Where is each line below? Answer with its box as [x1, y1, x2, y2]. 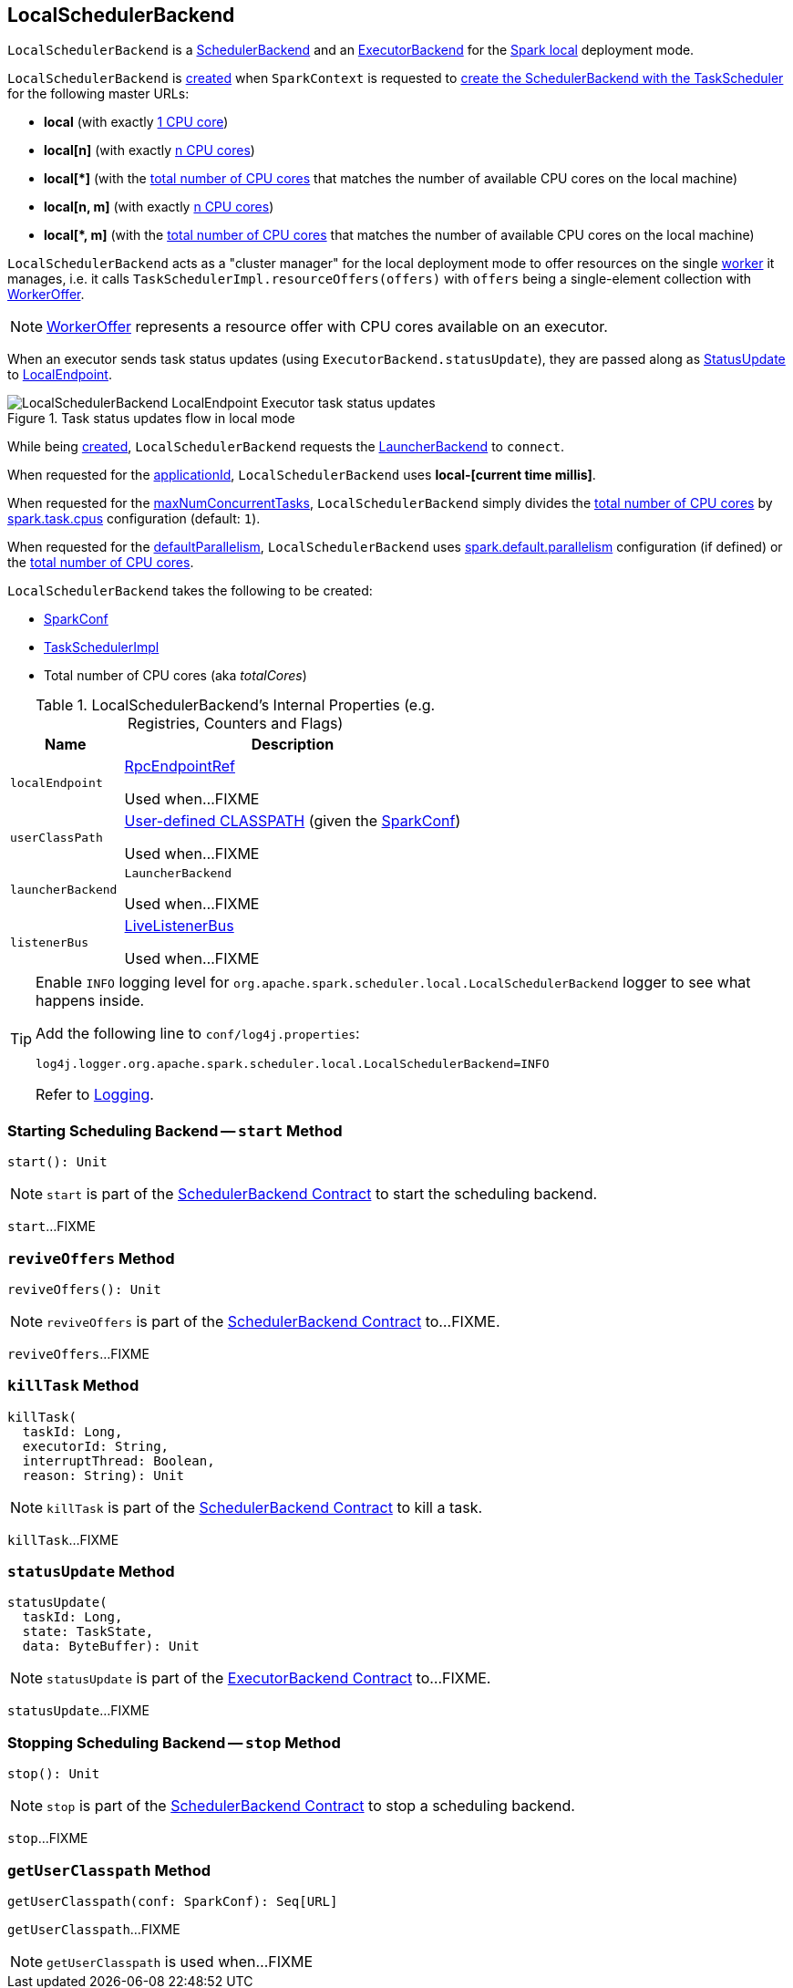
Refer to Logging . [36, 1085, 154, 1104]
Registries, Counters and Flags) [127, 714, 344, 733]
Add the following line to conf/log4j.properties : [36, 1024, 360, 1043]
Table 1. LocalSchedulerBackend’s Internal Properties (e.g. [36, 696, 436, 715]
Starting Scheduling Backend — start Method [7, 1121, 343, 1140]
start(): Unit [7, 1154, 108, 1170]
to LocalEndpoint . [7, 367, 112, 383]
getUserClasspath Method [7, 1860, 211, 1879]
